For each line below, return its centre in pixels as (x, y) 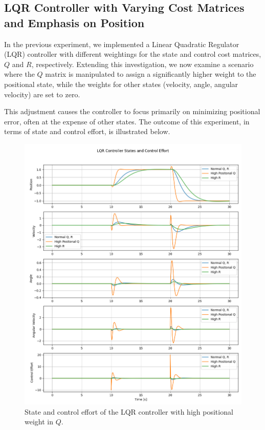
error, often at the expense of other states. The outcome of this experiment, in (127, 121)
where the (19, 74)
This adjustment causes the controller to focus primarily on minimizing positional (132, 111)
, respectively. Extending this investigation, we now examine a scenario (142, 64)
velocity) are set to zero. (42, 94)
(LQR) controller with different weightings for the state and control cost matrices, (133, 54)
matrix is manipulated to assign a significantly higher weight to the (151, 74)
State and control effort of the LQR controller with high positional (129, 411)
